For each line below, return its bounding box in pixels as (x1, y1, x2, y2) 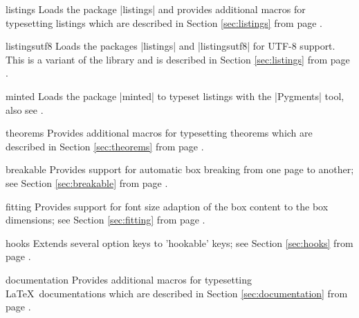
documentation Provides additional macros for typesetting (6, 272, 252, 286)
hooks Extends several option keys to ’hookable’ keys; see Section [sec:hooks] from (6, 235, 353, 250)
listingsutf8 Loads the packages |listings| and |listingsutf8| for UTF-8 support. (6, 39, 335, 53)
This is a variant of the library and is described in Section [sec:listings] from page (6, 52, 350, 66)
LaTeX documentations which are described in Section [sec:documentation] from (6, 286, 348, 300)
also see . (6, 102, 44, 117)
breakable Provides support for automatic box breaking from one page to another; (6, 162, 354, 177)
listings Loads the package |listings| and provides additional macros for (6, 2, 306, 16)
